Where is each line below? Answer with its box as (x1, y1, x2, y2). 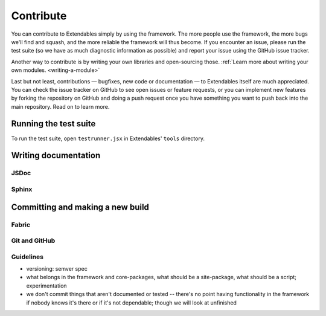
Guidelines (11, 253, 43, 261)
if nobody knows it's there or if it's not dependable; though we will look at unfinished (26, 299, 237, 306)
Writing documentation (11, 150, 101, 161)
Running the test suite (11, 118, 96, 129)
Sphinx (11, 185, 33, 193)
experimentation (26, 282, 67, 289)
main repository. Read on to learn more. (11, 103, 110, 110)
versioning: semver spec (26, 265, 88, 272)
